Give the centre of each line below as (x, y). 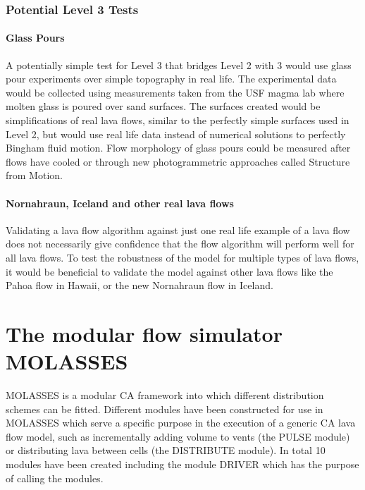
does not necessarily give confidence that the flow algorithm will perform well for (180, 244)
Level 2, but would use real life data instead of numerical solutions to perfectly (176, 134)
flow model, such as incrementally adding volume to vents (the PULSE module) (178, 436)
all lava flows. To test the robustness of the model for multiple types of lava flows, (182, 257)
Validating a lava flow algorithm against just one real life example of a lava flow (178, 229)
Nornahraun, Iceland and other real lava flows (120, 203)
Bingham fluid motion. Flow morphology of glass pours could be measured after (178, 148)
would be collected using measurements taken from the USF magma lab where (175, 92)
